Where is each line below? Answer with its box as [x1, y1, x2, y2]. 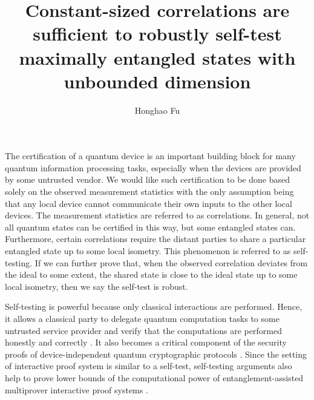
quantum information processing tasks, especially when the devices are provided [5, 161, 301, 174]
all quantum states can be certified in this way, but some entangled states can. [5, 220, 296, 233]
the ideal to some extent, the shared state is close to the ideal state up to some [5, 268, 298, 281]
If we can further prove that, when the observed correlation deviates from [34, 256, 308, 269]
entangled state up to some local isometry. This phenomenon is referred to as [5, 244, 291, 257]
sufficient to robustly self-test [33, 21, 282, 46]
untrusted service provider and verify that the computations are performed [5, 324, 282, 336]
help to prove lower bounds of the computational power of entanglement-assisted [5, 371, 304, 384]
